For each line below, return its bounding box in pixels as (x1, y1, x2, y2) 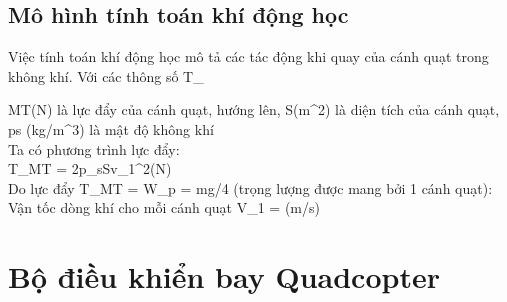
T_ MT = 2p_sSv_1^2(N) (8, 158, 172, 179)
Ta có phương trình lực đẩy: (8, 138, 180, 159)
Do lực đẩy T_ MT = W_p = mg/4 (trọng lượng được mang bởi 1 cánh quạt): (8, 177, 493, 198)
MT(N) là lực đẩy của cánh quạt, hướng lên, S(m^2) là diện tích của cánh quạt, (8, 99, 500, 120)
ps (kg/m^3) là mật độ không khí (8, 118, 214, 139)
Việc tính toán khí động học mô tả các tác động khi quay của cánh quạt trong (8, 46, 489, 67)
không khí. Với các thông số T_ (8, 65, 204, 86)
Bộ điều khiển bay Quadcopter (8, 256, 440, 297)
